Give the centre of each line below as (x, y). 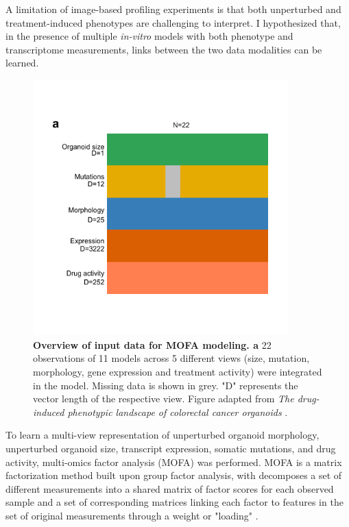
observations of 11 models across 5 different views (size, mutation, (171, 358)
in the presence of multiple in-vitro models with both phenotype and (149, 36)
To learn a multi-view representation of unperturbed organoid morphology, (163, 435)
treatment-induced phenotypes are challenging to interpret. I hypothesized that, (173, 22)
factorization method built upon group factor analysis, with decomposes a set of (174, 475)
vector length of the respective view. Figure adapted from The (164, 399)
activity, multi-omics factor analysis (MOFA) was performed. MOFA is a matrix (174, 462)
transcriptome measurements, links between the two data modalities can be (164, 49)
